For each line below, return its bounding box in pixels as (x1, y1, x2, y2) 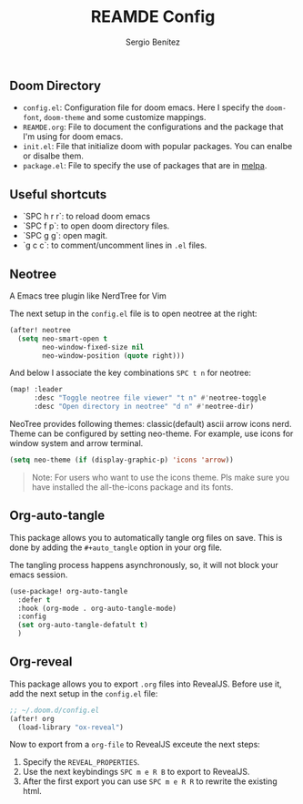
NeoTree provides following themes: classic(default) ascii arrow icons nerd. (9, 419, 292, 430)
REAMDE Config (90, 6, 216, 27)
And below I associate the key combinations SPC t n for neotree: (9, 367, 252, 379)
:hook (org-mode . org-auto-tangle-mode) (17, 604, 177, 613)
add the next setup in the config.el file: (9, 687, 158, 698)
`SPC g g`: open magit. (22, 230, 108, 241)
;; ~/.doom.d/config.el (9, 706, 100, 715)
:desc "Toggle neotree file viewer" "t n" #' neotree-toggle (33, 393, 267, 402)
